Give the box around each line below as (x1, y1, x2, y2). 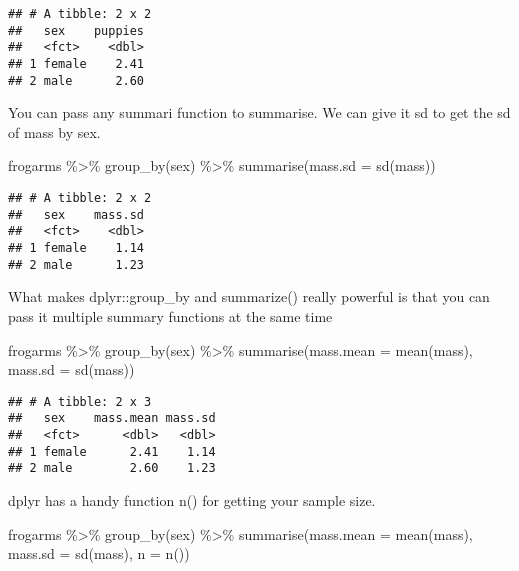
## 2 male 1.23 (8, 257, 145, 272)
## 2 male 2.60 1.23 (8, 461, 216, 476)
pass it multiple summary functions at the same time (8, 305, 333, 326)
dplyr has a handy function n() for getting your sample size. (8, 490, 376, 510)
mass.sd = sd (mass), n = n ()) (8, 543, 190, 564)
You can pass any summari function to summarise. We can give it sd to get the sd (8, 102, 511, 123)
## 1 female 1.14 (8, 241, 145, 256)
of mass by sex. (8, 121, 101, 142)
